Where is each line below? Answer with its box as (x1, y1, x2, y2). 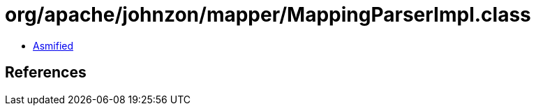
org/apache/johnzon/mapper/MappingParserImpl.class (5, 3, 531, 27)
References (5, 64, 87, 82)
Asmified (33, 39, 74, 52)
